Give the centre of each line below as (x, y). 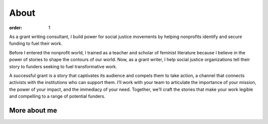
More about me (33, 110)
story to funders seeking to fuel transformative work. (63, 66)
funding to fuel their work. (36, 43)
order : (16, 28)
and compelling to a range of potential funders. (57, 96)
